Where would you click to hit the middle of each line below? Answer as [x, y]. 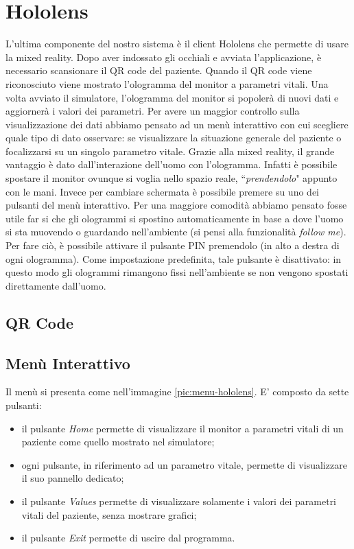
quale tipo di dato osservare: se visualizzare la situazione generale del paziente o [174, 138]
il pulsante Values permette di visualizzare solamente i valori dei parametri [179, 501]
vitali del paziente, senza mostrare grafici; [109, 514]
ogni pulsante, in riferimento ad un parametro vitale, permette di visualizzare [184, 464]
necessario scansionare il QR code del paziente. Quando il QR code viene [159, 70]
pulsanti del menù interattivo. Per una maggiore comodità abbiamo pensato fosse [176, 205]
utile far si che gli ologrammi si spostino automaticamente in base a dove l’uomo [175, 218]
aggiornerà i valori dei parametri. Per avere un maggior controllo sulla [153, 111]
